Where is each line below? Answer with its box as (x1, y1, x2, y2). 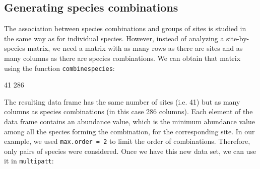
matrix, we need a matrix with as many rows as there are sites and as (27, 43, 243, 53)
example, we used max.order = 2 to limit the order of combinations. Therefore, (4, 136, 250, 146)
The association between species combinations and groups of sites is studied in (4, 23, 246, 34)
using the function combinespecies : (4, 62, 115, 73)
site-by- (226, 33, 249, 43)
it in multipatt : (4, 155, 54, 166)
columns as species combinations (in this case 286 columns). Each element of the (4, 106, 253, 117)
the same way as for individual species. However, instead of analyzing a (4, 33, 224, 43)
